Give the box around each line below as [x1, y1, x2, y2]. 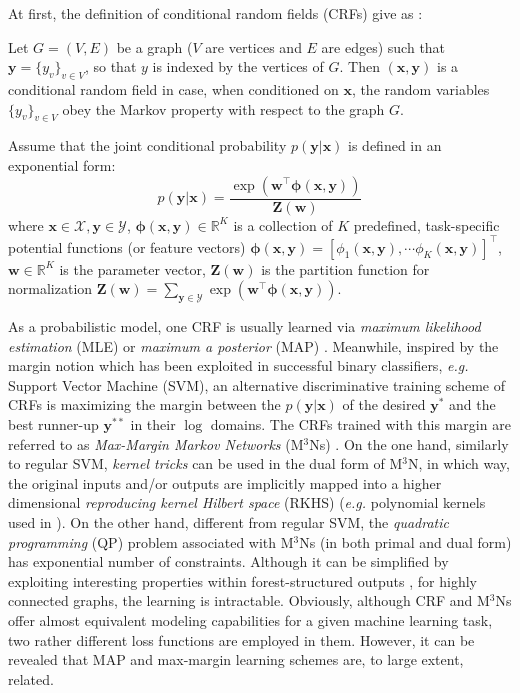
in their [130, 414, 176, 435]
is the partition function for [261, 258, 430, 279]
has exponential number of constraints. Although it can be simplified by [8, 551, 449, 572]
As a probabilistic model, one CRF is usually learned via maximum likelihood [8, 316, 481, 337]
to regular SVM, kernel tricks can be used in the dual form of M [8, 453, 403, 474]
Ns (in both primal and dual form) [299, 531, 512, 552]
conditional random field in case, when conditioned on [8, 78, 339, 99]
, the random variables [351, 78, 490, 99]
